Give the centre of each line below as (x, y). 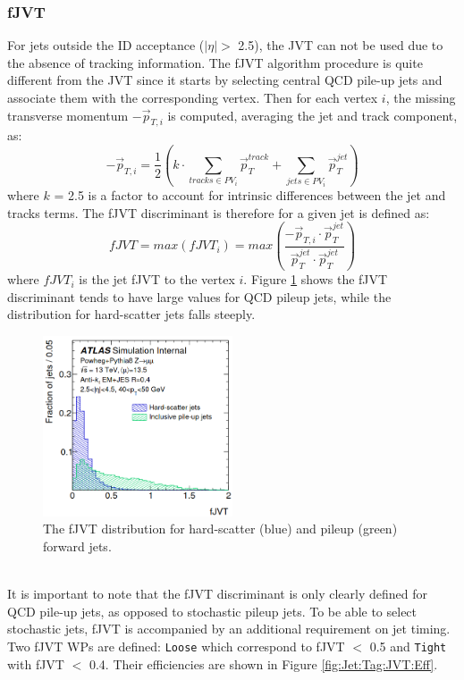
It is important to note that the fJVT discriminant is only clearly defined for (217, 594)
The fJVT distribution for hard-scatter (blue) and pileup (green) (220, 529)
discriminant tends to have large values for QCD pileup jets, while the (199, 296)
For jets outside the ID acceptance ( (106, 45)
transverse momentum (68, 115)
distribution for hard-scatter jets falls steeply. (131, 314)
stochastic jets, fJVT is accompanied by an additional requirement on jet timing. (229, 629)
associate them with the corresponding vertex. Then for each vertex (193, 97)
